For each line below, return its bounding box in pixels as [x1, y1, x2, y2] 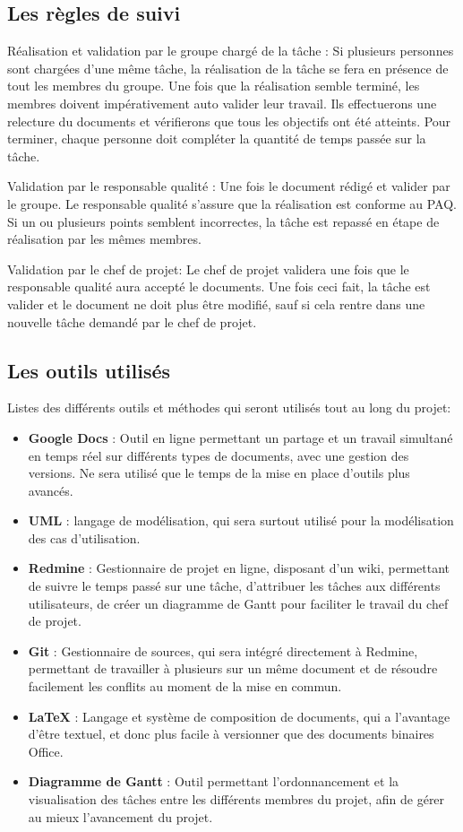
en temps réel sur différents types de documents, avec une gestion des [28, 446, 409, 464]
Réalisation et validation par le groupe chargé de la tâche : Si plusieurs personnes [7, 41, 454, 60]
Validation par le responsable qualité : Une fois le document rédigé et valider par [7, 177, 450, 195]
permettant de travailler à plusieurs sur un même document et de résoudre [28, 659, 438, 678]
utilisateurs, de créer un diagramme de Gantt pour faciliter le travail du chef [28, 594, 449, 612]
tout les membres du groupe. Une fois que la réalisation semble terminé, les [7, 76, 420, 95]
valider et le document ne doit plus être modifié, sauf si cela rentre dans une [7, 294, 425, 313]
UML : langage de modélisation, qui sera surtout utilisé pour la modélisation [28, 511, 454, 530]
